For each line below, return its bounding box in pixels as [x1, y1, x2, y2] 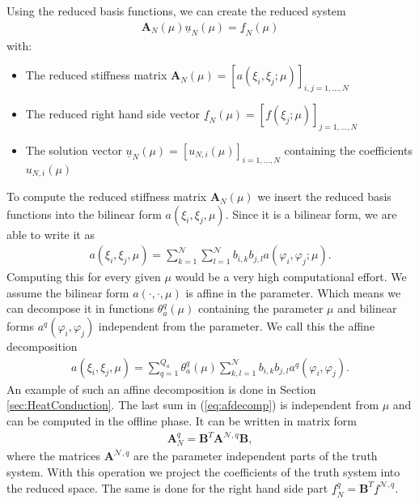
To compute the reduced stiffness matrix [6, 188, 207, 205]
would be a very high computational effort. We [175, 268, 407, 285]
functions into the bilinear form [6, 205, 162, 222]
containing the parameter [197, 300, 324, 317]
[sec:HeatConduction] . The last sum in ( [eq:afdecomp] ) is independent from [6, 396, 379, 413]
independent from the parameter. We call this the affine [98, 318, 375, 335]
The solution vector [25, 141, 122, 158]
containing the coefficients [284, 141, 413, 158]
